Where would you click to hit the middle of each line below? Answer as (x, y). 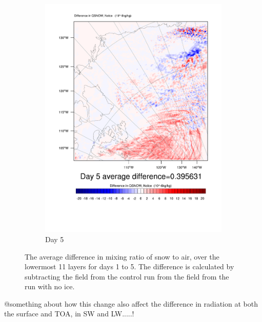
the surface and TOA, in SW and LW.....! (69, 314)
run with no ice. (50, 286)
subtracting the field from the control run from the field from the (127, 276)
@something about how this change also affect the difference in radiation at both (131, 303)
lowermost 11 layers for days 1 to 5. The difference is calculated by (129, 266)
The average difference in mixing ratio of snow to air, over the (122, 256)
